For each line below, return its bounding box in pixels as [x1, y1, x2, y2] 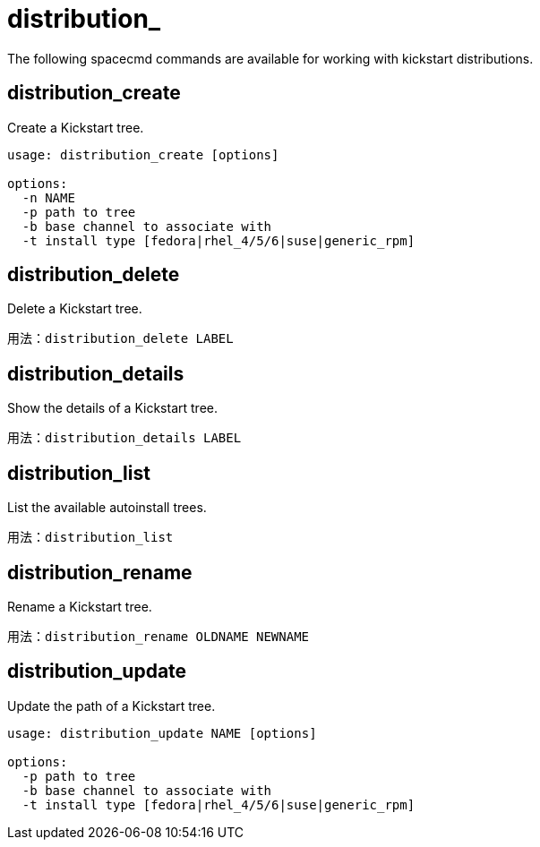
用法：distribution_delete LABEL [7, 331, 234, 346]
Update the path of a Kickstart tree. [7, 697, 216, 714]
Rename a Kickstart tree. [7, 598, 152, 614]
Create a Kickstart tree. [7, 119, 144, 135]
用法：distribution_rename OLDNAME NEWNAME [7, 629, 310, 644]
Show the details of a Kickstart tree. [7, 400, 218, 416]
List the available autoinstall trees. [7, 500, 207, 516]
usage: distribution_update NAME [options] [7, 725, 317, 740]
